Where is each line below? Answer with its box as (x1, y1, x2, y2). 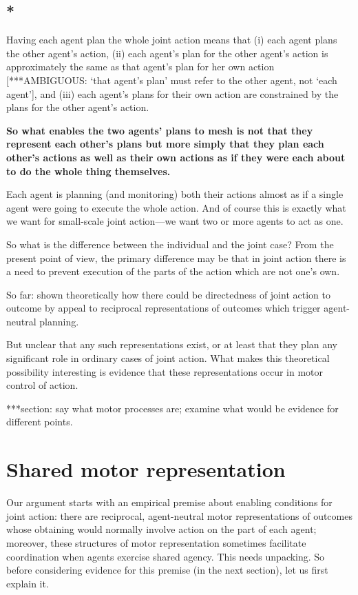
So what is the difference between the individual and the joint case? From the (6, 236, 334, 251)
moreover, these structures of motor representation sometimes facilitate (6, 535, 306, 549)
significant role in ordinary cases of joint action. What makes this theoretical (6, 351, 330, 365)
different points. (6, 414, 73, 429)
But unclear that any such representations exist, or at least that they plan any (6, 337, 338, 352)
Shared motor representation (6, 455, 286, 483)
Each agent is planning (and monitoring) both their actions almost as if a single (6, 187, 344, 201)
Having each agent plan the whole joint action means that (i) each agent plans (6, 32, 337, 47)
